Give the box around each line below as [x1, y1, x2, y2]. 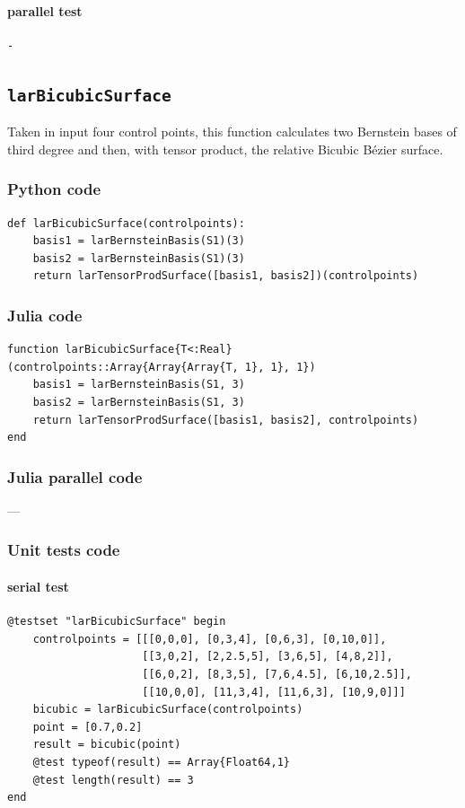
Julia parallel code [7, 465, 143, 487]
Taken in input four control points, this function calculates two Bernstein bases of [7, 122, 457, 141]
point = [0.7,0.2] [32, 720, 143, 733]
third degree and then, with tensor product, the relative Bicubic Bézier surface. [7, 139, 443, 158]
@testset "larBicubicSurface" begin [7, 615, 226, 628]
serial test [7, 576, 69, 595]
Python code [7, 178, 101, 200]
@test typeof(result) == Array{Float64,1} [32, 755, 290, 768]
